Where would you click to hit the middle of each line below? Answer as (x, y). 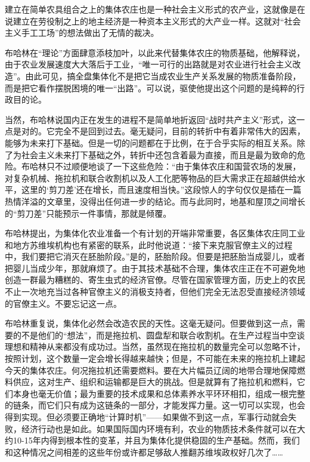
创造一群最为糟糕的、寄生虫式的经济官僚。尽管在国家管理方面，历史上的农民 (155, 280)
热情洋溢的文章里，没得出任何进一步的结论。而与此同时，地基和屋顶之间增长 (155, 201)
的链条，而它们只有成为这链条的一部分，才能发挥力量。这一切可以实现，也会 (155, 405)
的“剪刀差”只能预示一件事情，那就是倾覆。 (88, 213)
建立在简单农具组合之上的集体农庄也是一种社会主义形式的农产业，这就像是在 (155, 9)
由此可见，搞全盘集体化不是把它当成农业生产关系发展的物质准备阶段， (163, 76)
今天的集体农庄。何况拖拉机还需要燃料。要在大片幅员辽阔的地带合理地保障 (151, 370)
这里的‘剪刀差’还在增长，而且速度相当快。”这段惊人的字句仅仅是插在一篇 (161, 190)
